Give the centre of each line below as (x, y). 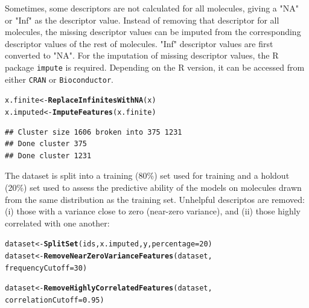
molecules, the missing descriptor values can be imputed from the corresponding (153, 32)
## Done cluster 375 (46, 144)
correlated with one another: (57, 223)
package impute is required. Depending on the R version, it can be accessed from (155, 67)
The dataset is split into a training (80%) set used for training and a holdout (147, 175)
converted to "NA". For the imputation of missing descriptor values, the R (142, 55)
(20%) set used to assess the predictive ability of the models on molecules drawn (153, 187)
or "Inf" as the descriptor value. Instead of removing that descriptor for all (142, 20)
